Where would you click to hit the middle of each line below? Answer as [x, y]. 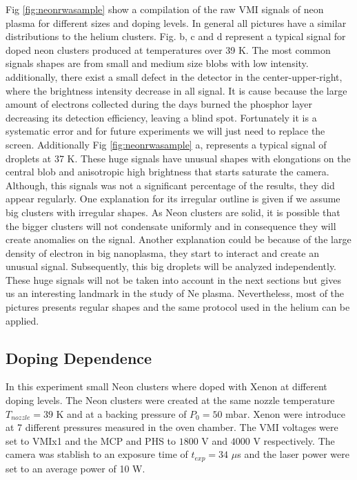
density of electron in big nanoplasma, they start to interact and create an [162, 252]
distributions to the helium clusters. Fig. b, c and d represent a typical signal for [176, 36]
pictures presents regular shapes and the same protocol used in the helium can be [178, 307]
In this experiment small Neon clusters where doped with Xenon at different [166, 386]
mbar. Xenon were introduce [286, 413]
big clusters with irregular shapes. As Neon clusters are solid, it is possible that [173, 212]
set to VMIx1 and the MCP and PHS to [91, 440]
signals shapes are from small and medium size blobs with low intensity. [157, 63]
